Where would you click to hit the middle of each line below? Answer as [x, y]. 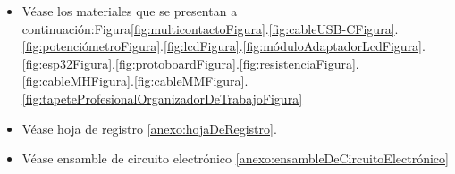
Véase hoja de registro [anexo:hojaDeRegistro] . [149, 128]
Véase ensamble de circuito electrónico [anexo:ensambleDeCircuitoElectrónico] [235, 158]
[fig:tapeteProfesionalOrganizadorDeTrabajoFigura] [162, 98]
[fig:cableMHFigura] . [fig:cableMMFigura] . [135, 81]
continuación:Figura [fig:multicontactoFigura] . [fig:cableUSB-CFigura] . [210, 28]
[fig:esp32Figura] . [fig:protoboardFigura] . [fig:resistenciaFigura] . [190, 63]
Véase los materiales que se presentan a [130, 11]
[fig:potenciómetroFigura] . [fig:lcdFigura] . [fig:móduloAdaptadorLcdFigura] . [223, 46]
